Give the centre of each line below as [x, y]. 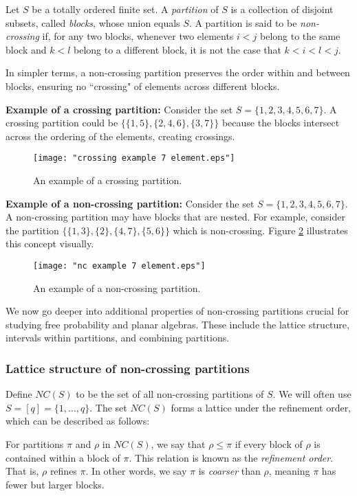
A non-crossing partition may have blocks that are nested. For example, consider [175, 217]
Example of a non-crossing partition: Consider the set [130, 203]
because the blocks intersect [281, 123]
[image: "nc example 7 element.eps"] [119, 266]
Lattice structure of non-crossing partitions [128, 368]
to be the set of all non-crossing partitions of [170, 394]
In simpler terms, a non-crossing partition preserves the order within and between [178, 72]
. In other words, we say [136, 471]
